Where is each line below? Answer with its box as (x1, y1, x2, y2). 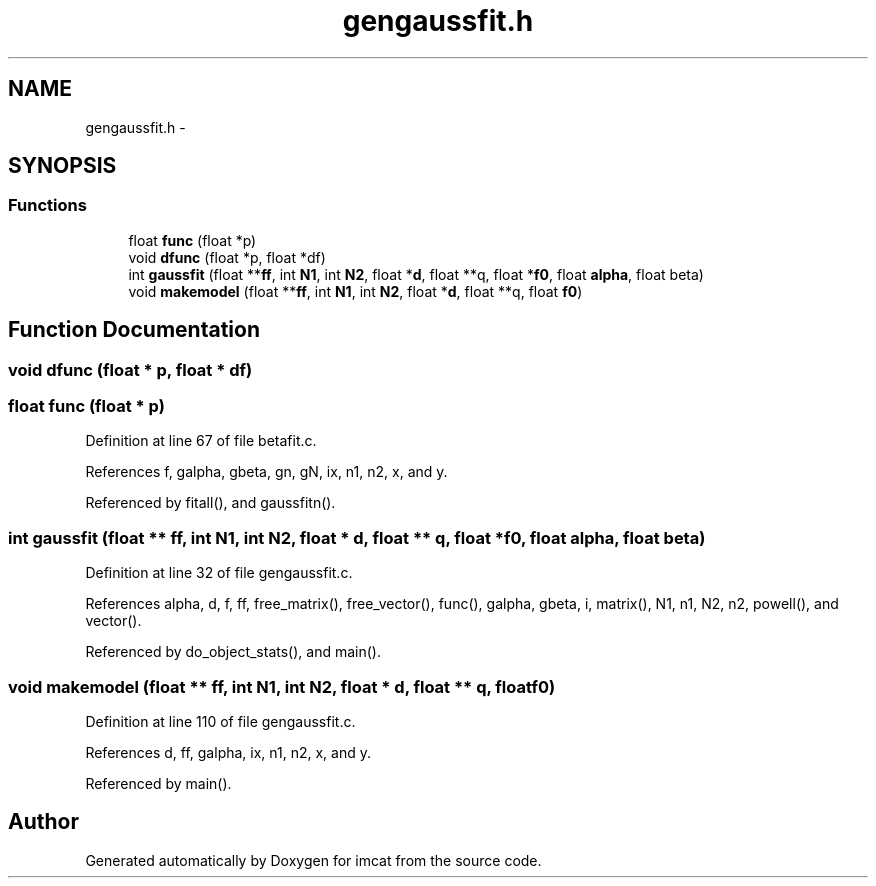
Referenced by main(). (85, 774, 232, 792)
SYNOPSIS (8, 153, 117, 179)
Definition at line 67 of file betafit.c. (85, 432, 317, 450)
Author (8, 809, 79, 835)
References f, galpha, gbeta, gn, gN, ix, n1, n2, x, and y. (85, 463, 448, 481)
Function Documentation (8, 317, 260, 343)
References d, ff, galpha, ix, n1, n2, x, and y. (85, 743, 372, 761)
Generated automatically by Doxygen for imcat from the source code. (85, 851, 542, 869)
